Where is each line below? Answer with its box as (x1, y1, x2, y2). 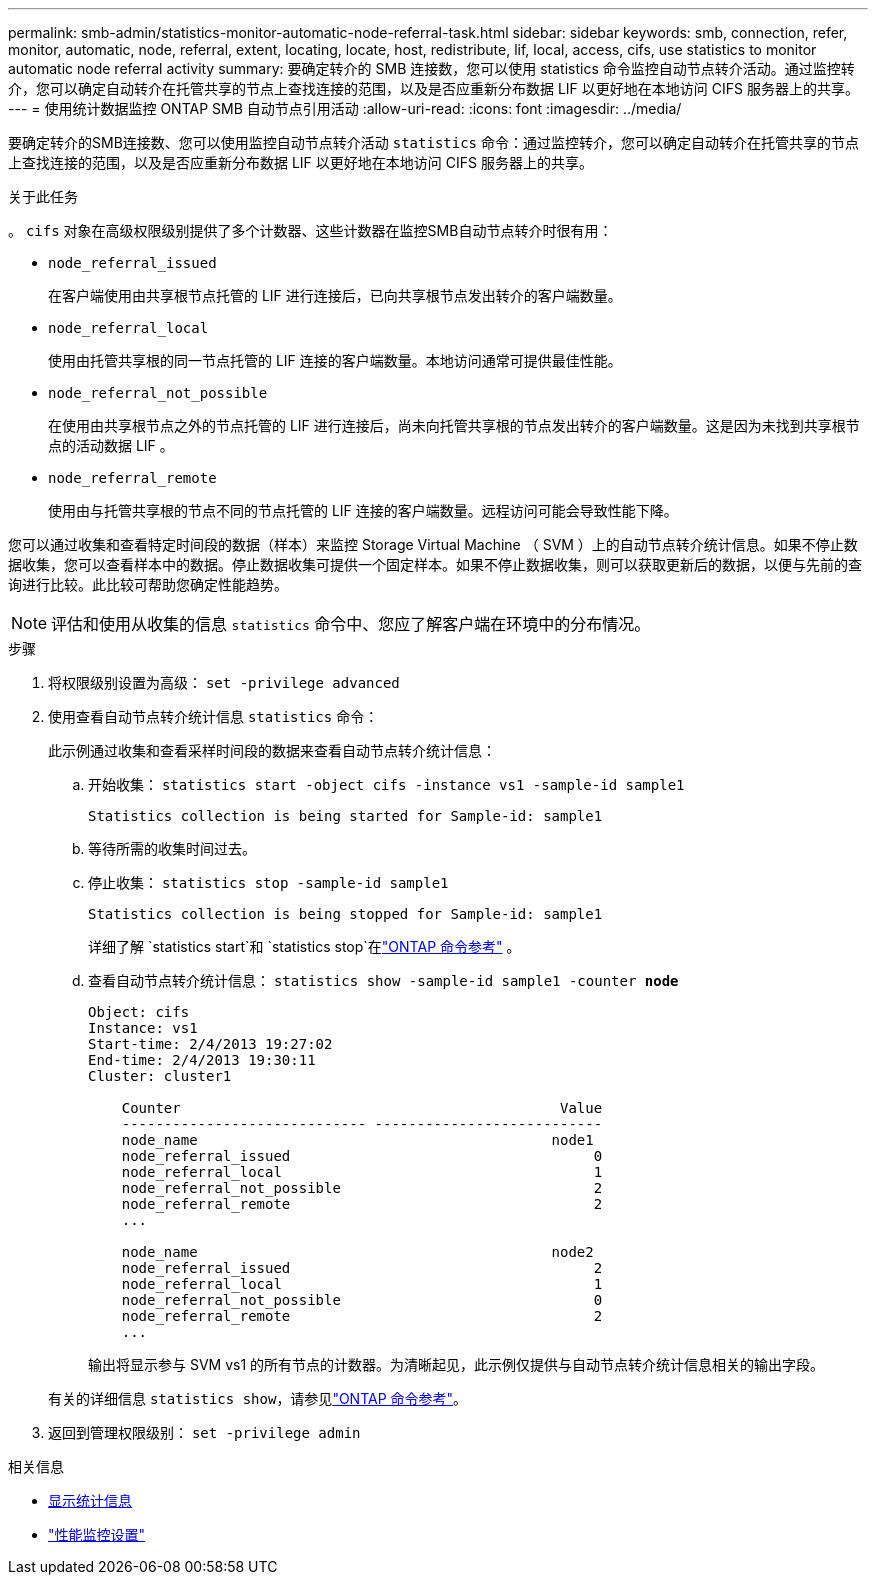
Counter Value (121, 1100, 603, 1116)
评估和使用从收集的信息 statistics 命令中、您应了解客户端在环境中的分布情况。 (51, 614, 651, 634)
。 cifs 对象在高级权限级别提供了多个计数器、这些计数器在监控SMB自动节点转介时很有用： (8, 222, 613, 239)
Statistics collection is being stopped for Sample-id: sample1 (88, 906, 603, 922)
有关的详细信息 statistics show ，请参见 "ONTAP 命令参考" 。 (48, 1390, 468, 1407)
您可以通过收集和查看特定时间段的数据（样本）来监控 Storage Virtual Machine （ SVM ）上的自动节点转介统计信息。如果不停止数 (8, 536, 858, 553)
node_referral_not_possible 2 (121, 1180, 603, 1196)
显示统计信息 (48, 1492, 132, 1509)
